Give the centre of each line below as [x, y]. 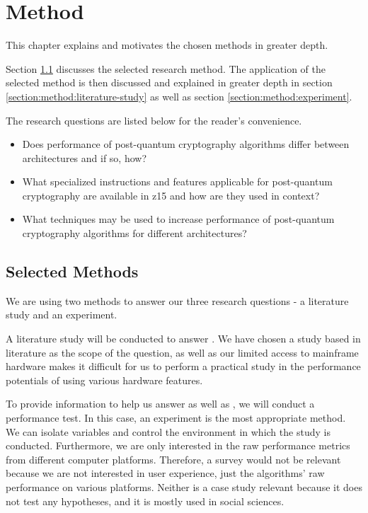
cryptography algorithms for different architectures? [134, 233]
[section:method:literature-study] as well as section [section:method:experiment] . [179, 96]
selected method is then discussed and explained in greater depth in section [169, 82]
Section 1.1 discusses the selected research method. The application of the [166, 68]
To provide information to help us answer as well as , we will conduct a [160, 404]
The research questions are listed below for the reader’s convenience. [154, 120]
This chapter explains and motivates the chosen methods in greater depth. [167, 45]
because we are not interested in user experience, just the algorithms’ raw [165, 473]
